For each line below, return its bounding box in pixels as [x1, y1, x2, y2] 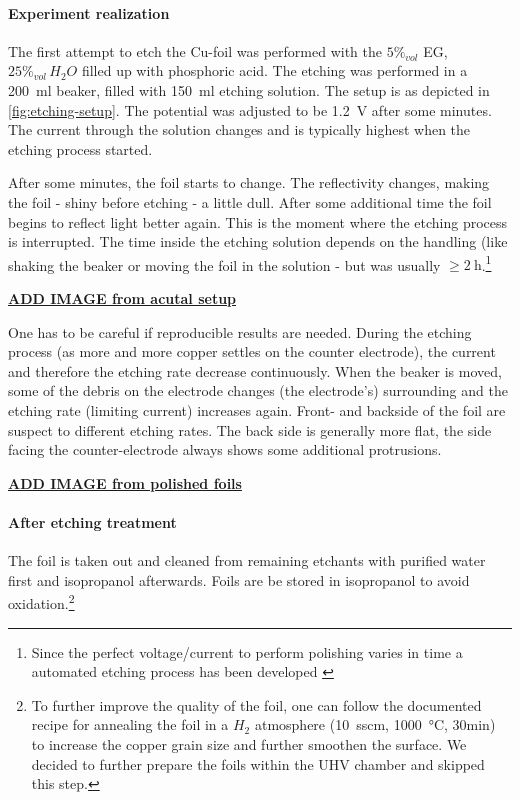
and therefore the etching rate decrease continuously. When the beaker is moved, [8, 360, 502, 381]
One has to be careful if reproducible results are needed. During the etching [8, 321, 472, 342]
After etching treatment [8, 511, 177, 532]
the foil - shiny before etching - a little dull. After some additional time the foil [8, 191, 492, 212]
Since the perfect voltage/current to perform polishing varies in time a [31, 641, 463, 662]
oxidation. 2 [8, 590, 75, 613]
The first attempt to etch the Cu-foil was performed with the [8, 40, 382, 61]
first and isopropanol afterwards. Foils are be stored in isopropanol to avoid [8, 569, 470, 590]
